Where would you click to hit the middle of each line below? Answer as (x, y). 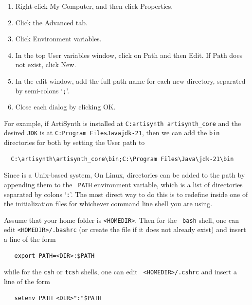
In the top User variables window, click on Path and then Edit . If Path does (129, 55)
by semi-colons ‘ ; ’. (42, 90)
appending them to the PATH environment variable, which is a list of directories (123, 184)
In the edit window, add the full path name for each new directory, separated (130, 81)
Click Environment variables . (58, 39)
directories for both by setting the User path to (74, 142)
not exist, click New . (46, 64)
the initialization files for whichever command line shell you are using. (108, 204)
